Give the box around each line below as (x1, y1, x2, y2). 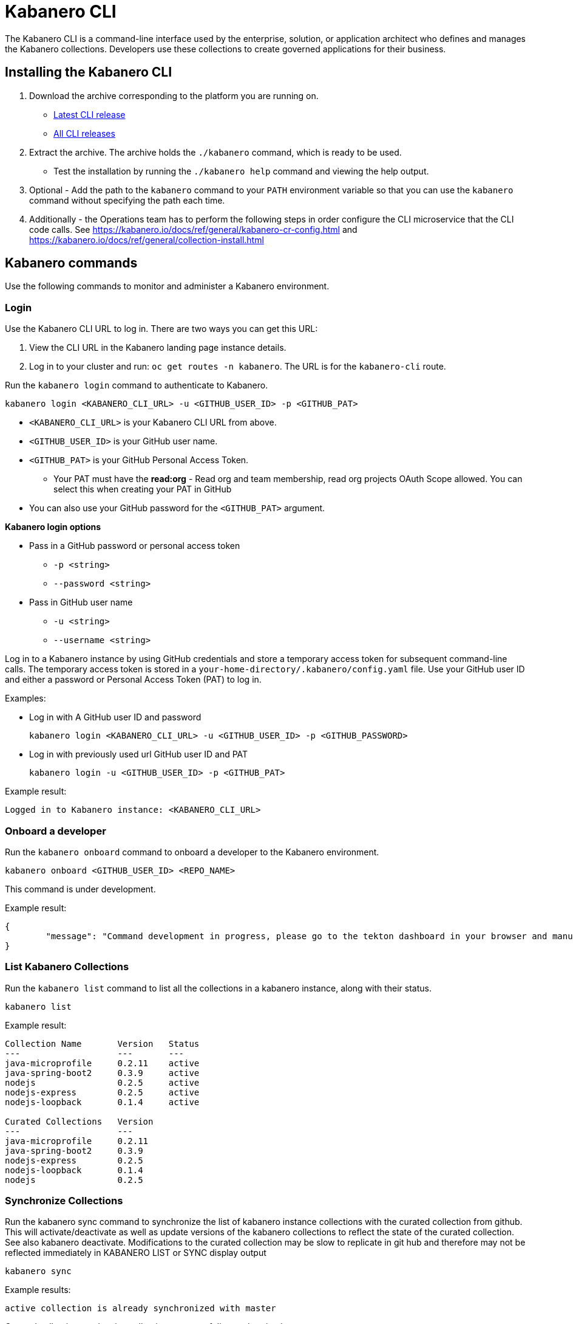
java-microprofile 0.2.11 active (5, 1058, 200, 1068)
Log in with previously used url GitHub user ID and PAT (29, 749, 248, 760)
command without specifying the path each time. (29, 195, 225, 205)
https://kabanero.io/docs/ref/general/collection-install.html (29, 234, 264, 245)
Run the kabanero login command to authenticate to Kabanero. (5, 380, 268, 391)
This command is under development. (5, 883, 156, 894)
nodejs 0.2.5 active (5, 1077, 200, 1088)
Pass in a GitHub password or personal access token (29, 540, 240, 551)
